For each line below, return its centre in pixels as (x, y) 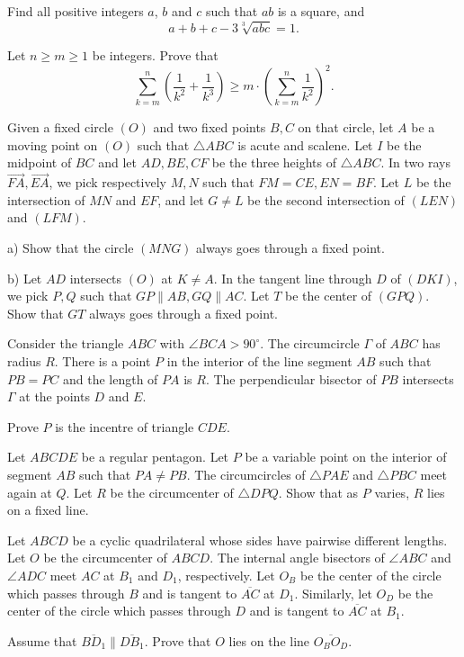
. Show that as (318, 492)
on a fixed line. (48, 510)
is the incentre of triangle (125, 426)
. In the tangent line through (293, 278)
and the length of (110, 378)
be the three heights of (274, 162)
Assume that (42, 640)
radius (24, 360)
